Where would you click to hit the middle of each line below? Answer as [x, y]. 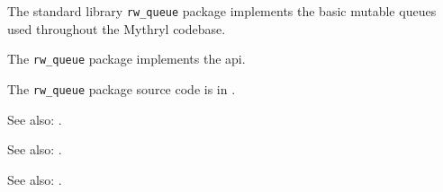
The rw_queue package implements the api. [127, 59]
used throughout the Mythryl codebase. [117, 28]
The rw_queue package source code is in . [122, 88]
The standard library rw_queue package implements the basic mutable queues [222, 11]
